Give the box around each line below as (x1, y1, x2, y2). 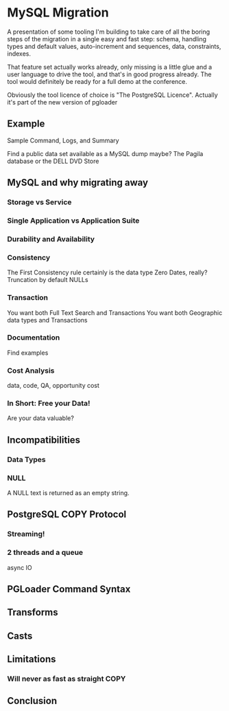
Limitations (7, 653, 56, 665)
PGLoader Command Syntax (7, 583, 131, 595)
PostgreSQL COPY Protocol (7, 509, 127, 521)
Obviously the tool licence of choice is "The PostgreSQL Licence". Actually (7, 91, 218, 99)
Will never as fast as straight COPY (7, 674, 126, 683)
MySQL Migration (7, 5, 109, 21)
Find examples (7, 349, 49, 357)
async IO (7, 563, 32, 571)
